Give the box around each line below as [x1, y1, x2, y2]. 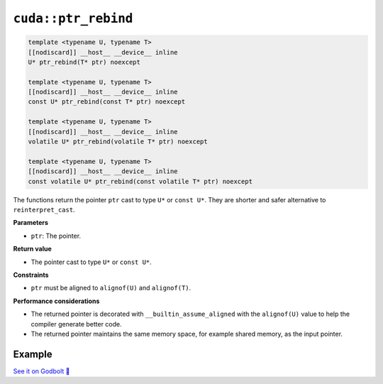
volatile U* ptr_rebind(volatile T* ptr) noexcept [28, 138, 209, 146]
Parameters [13, 219, 49, 227]
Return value [13, 245, 52, 253]
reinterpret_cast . [13, 205, 75, 214]
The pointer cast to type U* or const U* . [30, 258, 152, 266]
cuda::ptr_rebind [13, 11, 133, 26]
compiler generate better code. [30, 319, 122, 328]
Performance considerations [13, 297, 100, 305]
